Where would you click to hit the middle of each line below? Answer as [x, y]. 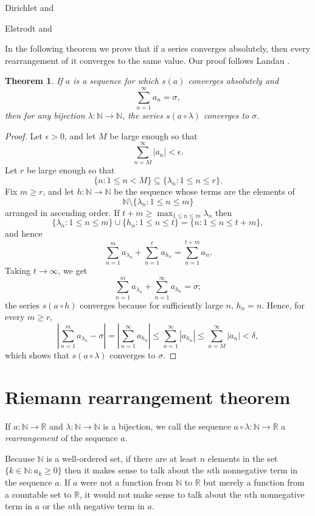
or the [54, 506]
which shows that [37, 354]
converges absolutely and [234, 81]
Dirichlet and [29, 7]
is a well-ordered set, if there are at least [122, 458]
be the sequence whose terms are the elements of [204, 191]
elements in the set [243, 458]
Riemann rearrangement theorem [148, 396]
